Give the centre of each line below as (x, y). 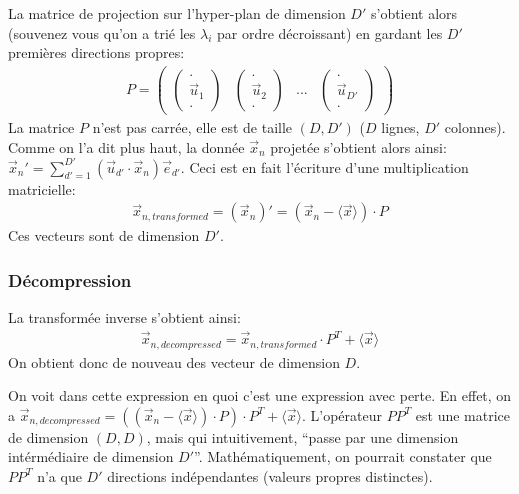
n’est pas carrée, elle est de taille (192, 126)
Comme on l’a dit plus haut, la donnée (126, 146)
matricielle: (42, 188)
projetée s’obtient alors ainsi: (358, 146)
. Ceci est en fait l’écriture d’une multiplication (324, 166)
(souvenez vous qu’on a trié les (102, 32)
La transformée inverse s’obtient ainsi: (124, 317)
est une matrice (463, 414)
